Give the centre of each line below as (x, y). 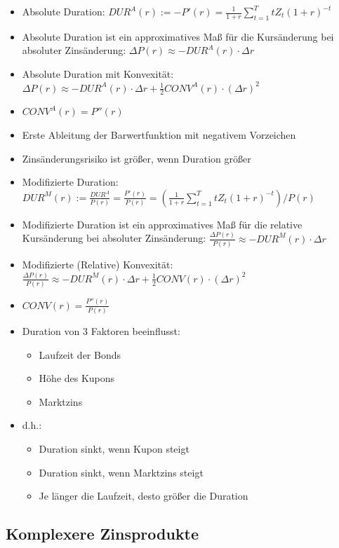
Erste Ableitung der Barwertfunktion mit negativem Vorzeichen (159, 135)
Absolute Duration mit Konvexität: (98, 74)
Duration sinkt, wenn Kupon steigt (114, 448)
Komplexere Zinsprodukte (102, 534)
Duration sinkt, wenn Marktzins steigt (121, 472)
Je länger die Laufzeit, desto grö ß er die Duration (144, 496)
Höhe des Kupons (77, 378)
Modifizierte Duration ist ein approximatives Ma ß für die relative (162, 224)
